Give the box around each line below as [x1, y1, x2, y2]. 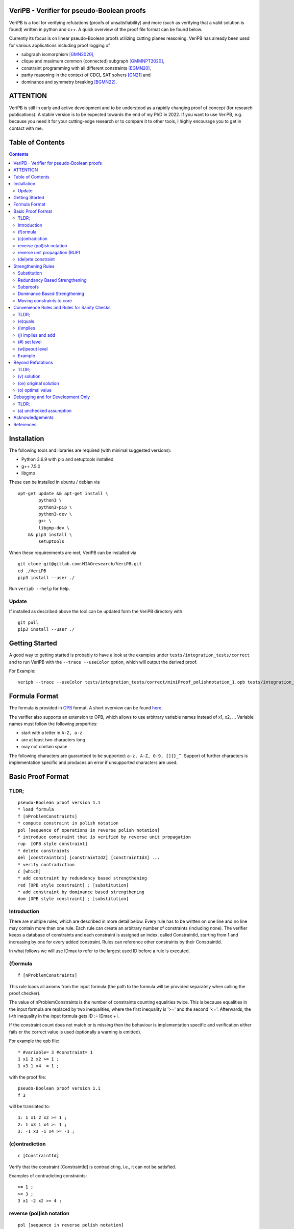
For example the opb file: [9, 1038, 60, 1044]
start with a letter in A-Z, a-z [21, 730, 83, 736]
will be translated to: [9, 1104, 50, 1109]
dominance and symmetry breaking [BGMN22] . [21, 79, 117, 85]
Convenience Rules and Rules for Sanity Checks [13, 305, 111, 311]
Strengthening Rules [13, 263, 55, 269]
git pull [18, 619, 39, 625]
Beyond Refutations [13, 359, 53, 366]
